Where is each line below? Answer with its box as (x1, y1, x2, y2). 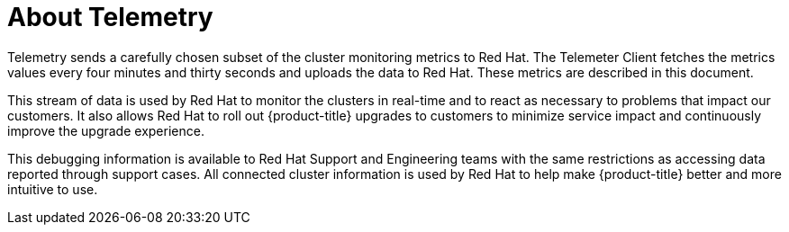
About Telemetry (7, 2, 213, 32)
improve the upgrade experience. (7, 122, 204, 138)
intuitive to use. (7, 181, 98, 197)
